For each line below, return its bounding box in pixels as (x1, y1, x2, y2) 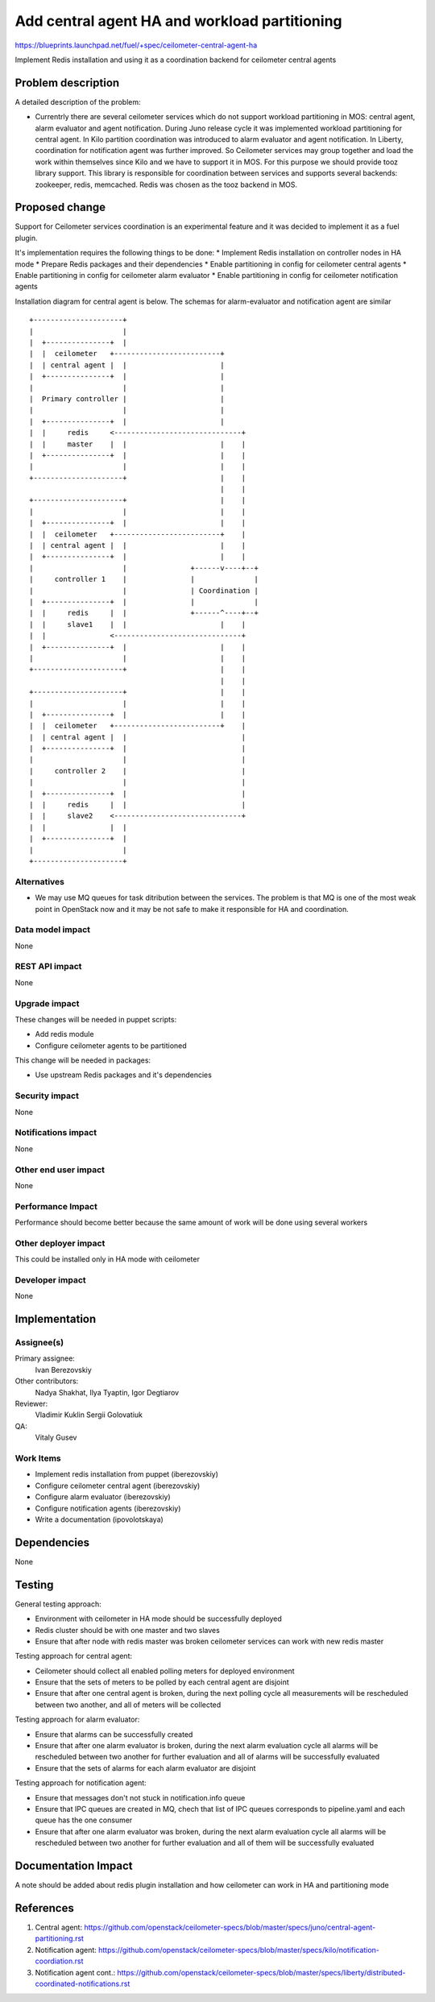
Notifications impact (14, 1127, 97, 1138)
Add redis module (35, 1030, 94, 1039)
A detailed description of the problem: (14, 97, 141, 106)
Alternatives (14, 876, 64, 887)
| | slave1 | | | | (29, 620, 246, 628)
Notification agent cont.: (35, 1967, 116, 1977)
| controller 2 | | (29, 766, 246, 775)
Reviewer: (14, 1399, 48, 1409)
